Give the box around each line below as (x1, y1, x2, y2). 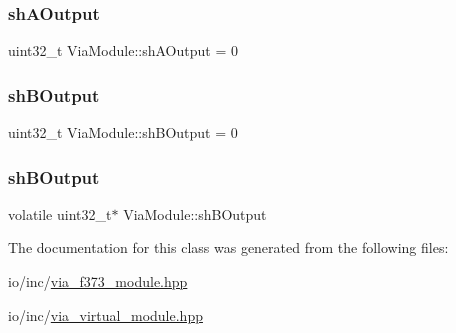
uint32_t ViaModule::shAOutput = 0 (8, 40, 238, 61)
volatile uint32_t (8, 203, 112, 224)
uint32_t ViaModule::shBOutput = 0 (8, 122, 238, 143)
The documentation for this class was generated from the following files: (8, 237, 449, 258)
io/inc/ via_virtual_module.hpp (8, 304, 203, 325)
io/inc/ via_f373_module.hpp (8, 271, 188, 292)
